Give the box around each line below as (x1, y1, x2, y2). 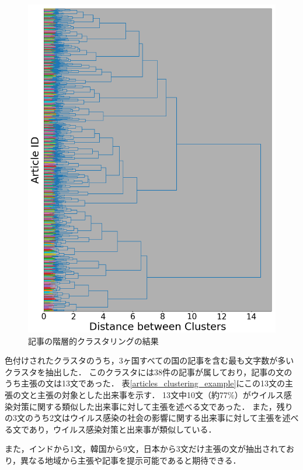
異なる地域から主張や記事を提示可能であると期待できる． (20, 454, 241, 466)
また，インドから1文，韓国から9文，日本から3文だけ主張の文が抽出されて (5, 443, 286, 455)
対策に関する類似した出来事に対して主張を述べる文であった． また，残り (12, 400, 293, 412)
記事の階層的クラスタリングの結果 (28, 334, 159, 347)
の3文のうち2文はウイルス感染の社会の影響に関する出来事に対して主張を (5, 412, 283, 424)
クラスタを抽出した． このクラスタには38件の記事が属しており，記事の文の (5, 365, 292, 378)
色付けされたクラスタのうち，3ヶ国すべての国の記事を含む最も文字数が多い (5, 354, 294, 367)
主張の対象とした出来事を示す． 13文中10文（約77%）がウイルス (37, 388, 284, 400)
